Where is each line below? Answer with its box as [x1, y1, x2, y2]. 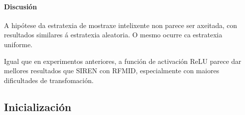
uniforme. [4, 39, 33, 49]
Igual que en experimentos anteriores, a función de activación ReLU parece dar [4, 56, 242, 66]
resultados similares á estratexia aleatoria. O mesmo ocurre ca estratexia [4, 29, 222, 40]
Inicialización [4, 99, 72, 114]
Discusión [4, 1, 37, 11]
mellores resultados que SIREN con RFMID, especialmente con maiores [4, 65, 219, 76]
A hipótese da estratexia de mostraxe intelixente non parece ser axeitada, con [4, 20, 237, 30]
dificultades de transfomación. [4, 75, 94, 85]
